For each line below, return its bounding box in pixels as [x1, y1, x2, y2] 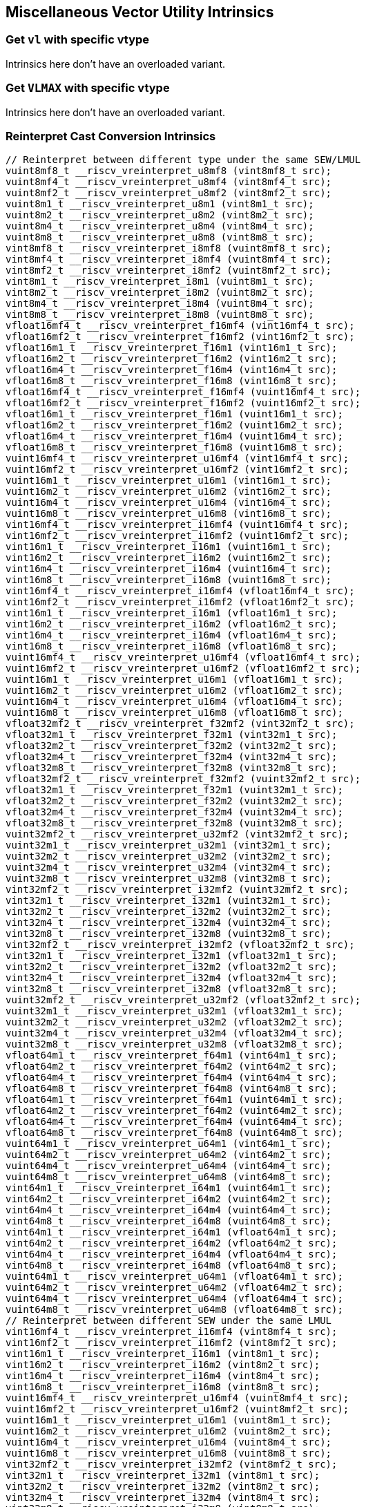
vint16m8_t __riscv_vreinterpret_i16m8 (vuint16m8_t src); [6, 574, 332, 586]
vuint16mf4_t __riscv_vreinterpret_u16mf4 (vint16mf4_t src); [6, 453, 349, 464]
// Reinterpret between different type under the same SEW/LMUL [6, 154, 361, 166]
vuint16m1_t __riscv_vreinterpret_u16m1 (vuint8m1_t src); [6, 1414, 332, 1426]
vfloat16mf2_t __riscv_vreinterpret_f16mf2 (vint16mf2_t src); [6, 331, 355, 343]
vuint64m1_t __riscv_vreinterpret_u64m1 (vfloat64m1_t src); [6, 1271, 343, 1282]
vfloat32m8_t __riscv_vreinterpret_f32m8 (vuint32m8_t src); [6, 817, 343, 829]
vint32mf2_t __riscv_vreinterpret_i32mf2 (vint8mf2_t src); [6, 1459, 338, 1470]
